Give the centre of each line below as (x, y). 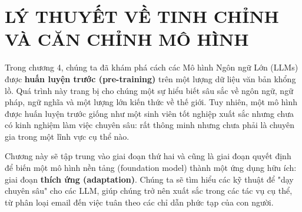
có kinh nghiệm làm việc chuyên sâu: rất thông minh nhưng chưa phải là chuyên (150, 125)
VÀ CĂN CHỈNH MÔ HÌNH (127, 39)
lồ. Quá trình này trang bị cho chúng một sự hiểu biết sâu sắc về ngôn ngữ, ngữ (149, 90)
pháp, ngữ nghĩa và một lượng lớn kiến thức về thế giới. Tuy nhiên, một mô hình (151, 102)
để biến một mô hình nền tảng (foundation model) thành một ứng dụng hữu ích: (151, 168)
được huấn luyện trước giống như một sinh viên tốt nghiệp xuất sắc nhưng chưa (150, 113)
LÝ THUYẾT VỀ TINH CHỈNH (142, 16)
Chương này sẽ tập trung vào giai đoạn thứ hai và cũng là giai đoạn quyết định (148, 156)
